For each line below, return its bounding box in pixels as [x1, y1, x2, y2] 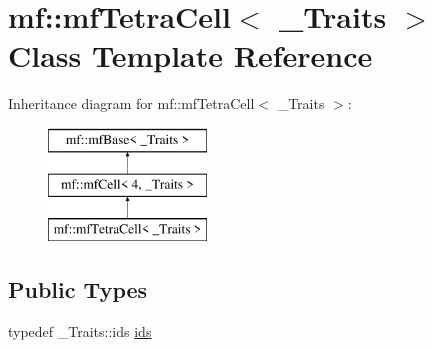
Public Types [8, 274, 148, 305]
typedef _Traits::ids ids [8, 321, 152, 342]
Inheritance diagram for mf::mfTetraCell [8, 93, 255, 114]
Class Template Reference [8, 35, 373, 76]
